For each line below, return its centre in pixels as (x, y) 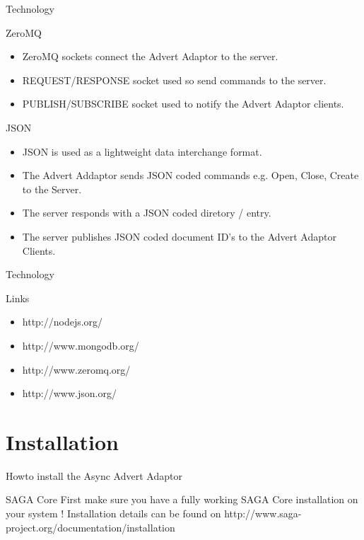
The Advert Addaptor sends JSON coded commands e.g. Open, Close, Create (190, 175)
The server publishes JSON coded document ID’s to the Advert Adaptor (179, 236)
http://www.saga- (263, 513)
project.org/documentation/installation (90, 527)
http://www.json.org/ (69, 393)
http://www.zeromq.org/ (76, 369)
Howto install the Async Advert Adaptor (94, 475)
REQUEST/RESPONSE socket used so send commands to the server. (174, 80)
